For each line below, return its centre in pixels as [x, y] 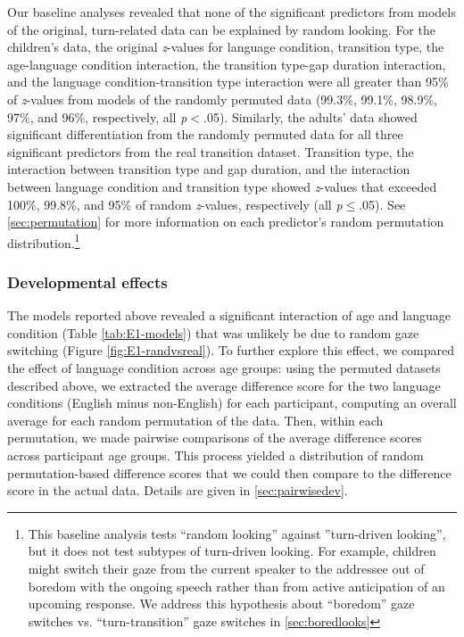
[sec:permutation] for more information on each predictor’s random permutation [226, 222]
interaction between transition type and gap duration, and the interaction [209, 169]
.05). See [382, 204]
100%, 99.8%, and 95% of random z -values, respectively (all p [175, 204]
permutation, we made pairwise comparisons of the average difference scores [215, 438]
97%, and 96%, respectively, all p [97, 116]
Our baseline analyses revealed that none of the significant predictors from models [232, 12]
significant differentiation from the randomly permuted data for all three [205, 134]
